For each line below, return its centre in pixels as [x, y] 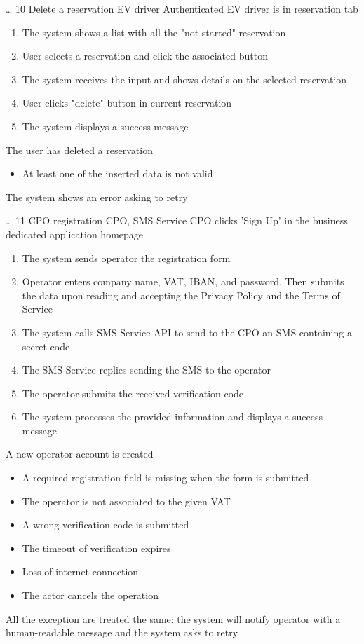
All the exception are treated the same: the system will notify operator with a [173, 618]
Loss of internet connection [80, 571]
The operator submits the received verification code [133, 393]
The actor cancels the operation [90, 595]
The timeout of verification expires [96, 548]
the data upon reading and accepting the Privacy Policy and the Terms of [181, 295]
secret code [46, 346]
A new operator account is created [80, 454]
